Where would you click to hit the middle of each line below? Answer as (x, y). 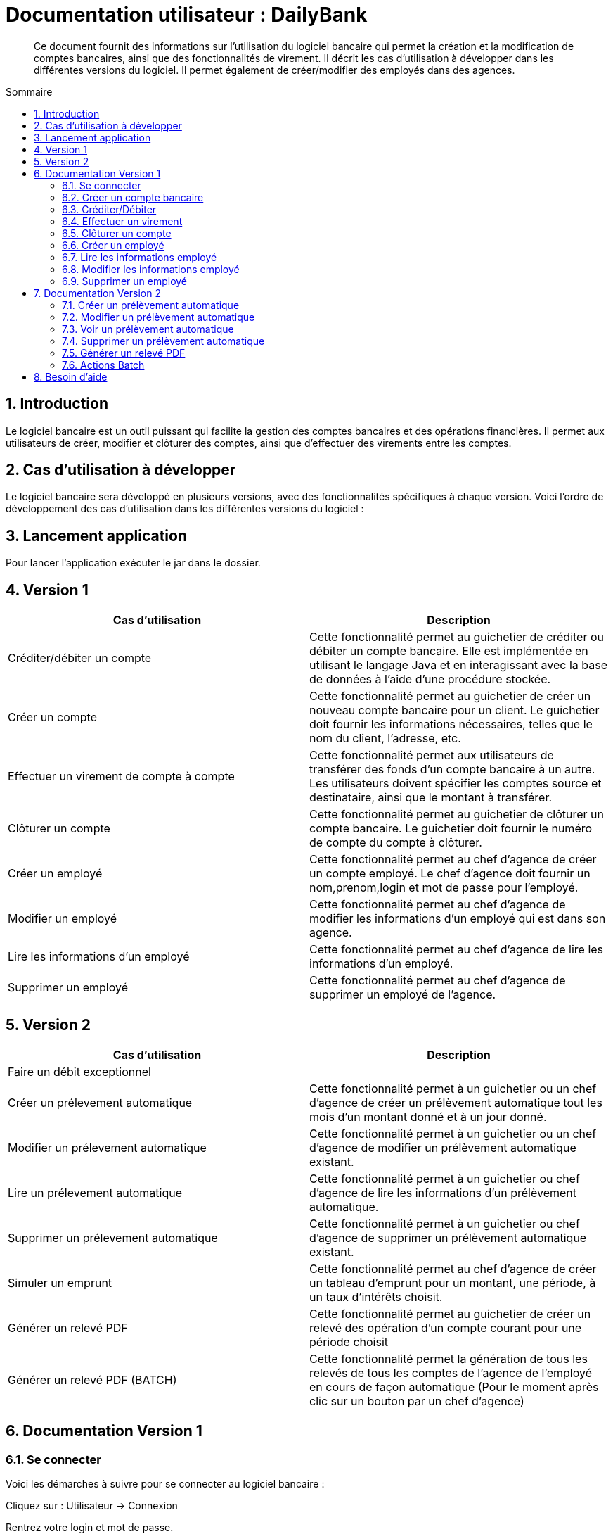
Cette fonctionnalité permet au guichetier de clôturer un (457, 814)
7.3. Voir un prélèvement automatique (148, 329)
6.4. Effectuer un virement (122, 221)
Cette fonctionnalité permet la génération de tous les (449, 1358)
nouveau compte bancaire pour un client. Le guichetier (454, 710)
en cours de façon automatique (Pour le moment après (454, 1387)
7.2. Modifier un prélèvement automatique (159, 317)
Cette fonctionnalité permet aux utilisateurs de (432, 755)
